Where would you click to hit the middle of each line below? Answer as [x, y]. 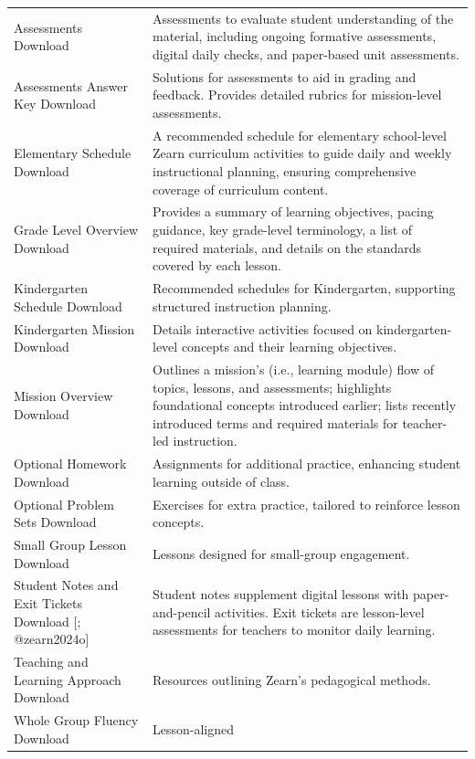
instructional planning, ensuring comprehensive [285, 171]
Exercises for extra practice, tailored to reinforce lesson [306, 504]
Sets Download [55, 522]
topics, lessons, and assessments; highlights [272, 387]
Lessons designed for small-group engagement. [281, 553]
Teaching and [51, 662]
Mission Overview [63, 396]
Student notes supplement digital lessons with [281, 594]
